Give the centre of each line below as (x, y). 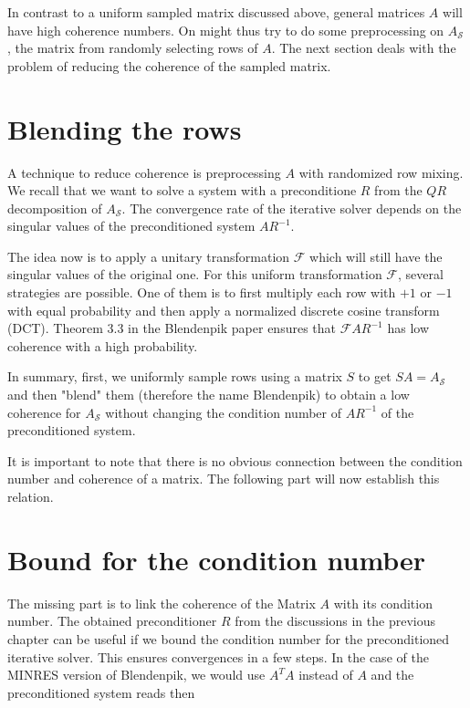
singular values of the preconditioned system (131, 226)
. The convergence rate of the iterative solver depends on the (292, 208)
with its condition (383, 603)
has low (408, 328)
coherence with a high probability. (103, 345)
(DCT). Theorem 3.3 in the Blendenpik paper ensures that (172, 328)
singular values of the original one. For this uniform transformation (195, 274)
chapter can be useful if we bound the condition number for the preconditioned (229, 638)
